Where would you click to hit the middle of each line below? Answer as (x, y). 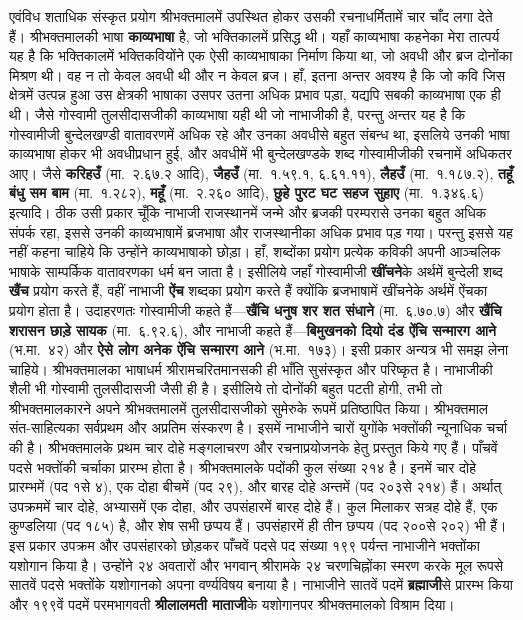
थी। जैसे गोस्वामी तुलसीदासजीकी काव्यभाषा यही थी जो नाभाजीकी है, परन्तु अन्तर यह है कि (237, 113)
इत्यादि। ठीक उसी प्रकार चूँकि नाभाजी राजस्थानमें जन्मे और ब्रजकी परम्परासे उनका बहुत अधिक (248, 211)
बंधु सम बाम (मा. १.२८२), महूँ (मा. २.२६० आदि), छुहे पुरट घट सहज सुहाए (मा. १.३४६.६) (247, 192)
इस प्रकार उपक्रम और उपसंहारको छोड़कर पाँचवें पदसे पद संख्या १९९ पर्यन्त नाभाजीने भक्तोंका (244, 545)
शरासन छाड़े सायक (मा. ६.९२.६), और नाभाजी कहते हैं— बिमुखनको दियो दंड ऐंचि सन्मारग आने (252, 329)
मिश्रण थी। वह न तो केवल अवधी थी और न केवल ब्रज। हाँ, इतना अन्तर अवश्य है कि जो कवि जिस (257, 74)
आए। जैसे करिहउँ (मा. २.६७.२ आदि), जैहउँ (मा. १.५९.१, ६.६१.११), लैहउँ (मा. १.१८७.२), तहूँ (261, 172)
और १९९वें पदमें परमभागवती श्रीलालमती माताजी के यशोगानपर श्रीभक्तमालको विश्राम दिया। (232, 603)
